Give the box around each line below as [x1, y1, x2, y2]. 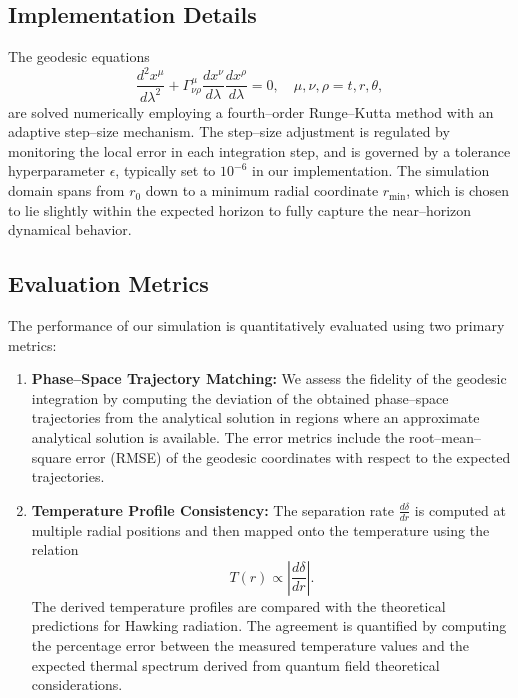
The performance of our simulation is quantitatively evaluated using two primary [8, 315, 505, 336]
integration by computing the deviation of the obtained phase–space [31, 387, 449, 408]
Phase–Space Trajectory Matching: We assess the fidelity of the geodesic [31, 368, 507, 389]
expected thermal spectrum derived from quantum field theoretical [31, 654, 440, 675]
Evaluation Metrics [8, 268, 209, 299]
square [31, 446, 72, 467]
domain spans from [8, 180, 125, 201]
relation [31, 539, 79, 560]
